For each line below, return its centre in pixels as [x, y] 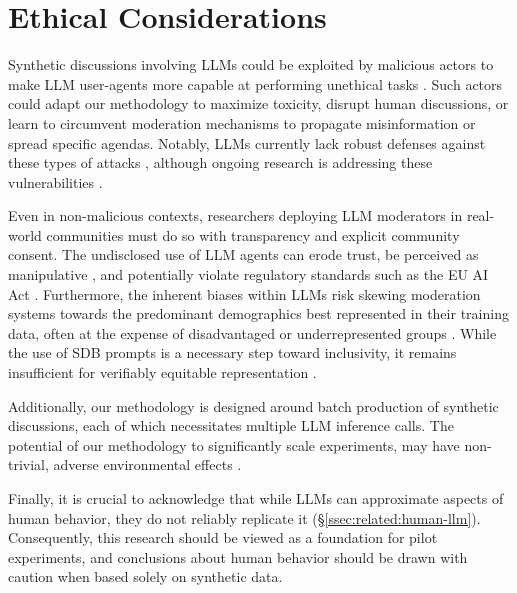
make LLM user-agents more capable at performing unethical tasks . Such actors [255, 83]
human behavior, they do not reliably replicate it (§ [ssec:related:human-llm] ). [244, 517]
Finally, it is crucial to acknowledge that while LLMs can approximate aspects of [256, 498]
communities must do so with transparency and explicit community [253, 234]
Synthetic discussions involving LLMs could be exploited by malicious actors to [251, 64]
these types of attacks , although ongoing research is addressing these [220, 162]
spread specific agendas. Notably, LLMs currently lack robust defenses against [247, 142]
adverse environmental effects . [147, 464]
